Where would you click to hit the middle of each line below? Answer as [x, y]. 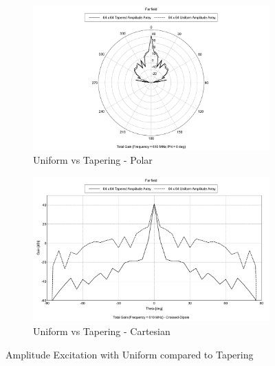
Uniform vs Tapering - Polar [93, 160]
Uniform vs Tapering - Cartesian [102, 331]
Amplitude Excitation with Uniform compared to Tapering [130, 354]
